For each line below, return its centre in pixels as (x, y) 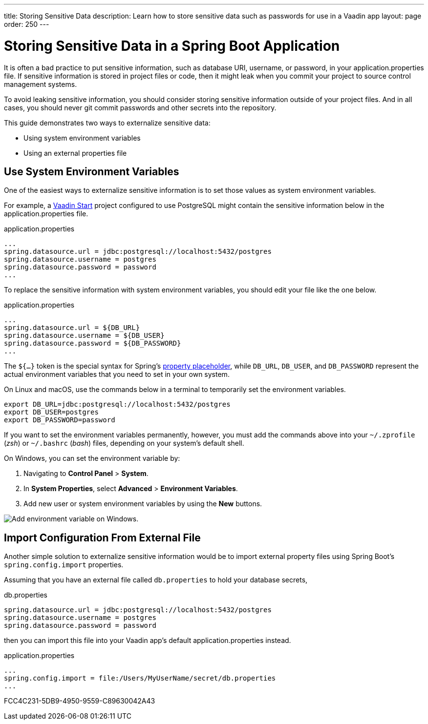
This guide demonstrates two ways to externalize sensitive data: (107, 123)
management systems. (41, 84)
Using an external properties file (75, 153)
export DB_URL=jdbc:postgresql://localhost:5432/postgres (117, 404)
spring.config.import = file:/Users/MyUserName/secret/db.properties (140, 678)
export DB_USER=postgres (51, 412)
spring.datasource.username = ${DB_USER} (84, 336)
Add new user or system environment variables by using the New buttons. (143, 504)
